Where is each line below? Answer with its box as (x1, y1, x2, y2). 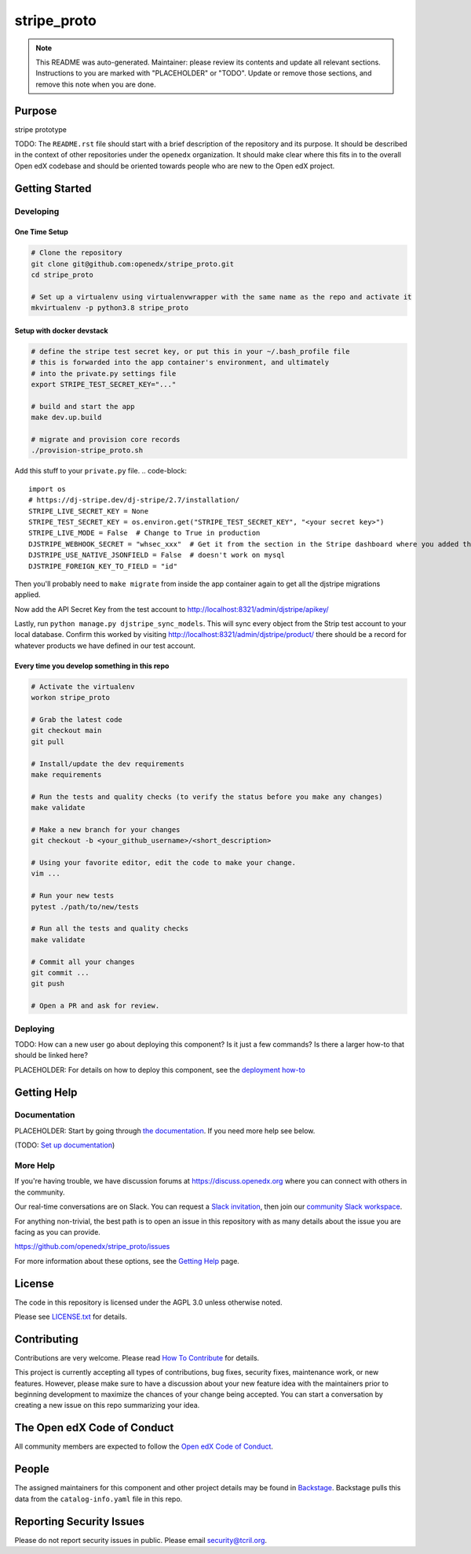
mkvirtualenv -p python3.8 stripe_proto (31, 304, 188, 312)
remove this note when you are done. (35, 79, 156, 89)
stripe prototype (14, 124, 67, 134)
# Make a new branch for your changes (31, 825, 181, 834)
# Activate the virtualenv (31, 682, 135, 691)
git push (31, 979, 65, 989)
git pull (31, 737, 65, 746)
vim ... (31, 869, 60, 878)
